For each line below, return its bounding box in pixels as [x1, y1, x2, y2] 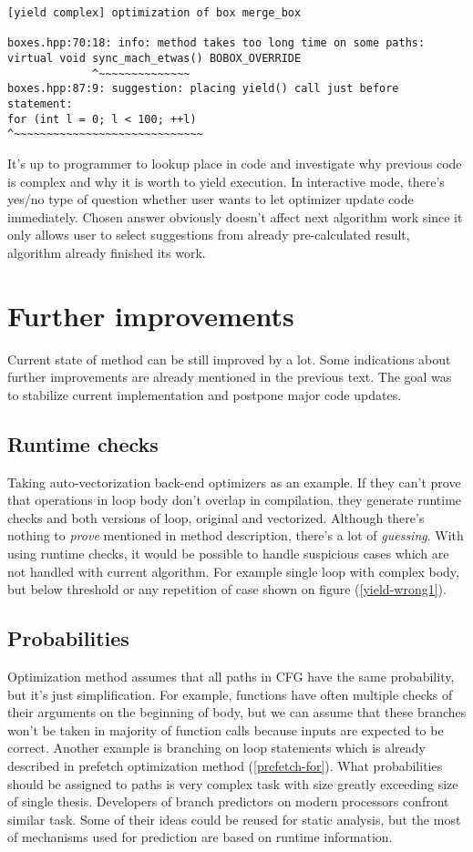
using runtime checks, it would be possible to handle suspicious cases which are [7, 543, 449, 562]
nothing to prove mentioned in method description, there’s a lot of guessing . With [7, 526, 464, 545]
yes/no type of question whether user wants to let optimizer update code [7, 190, 414, 209]
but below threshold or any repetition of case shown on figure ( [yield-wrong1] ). [7, 580, 447, 599]
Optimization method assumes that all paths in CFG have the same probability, [7, 666, 455, 685]
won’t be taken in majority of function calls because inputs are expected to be [7, 720, 444, 739]
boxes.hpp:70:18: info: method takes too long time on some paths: [7, 36, 426, 50]
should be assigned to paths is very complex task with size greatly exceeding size [7, 774, 458, 793]
